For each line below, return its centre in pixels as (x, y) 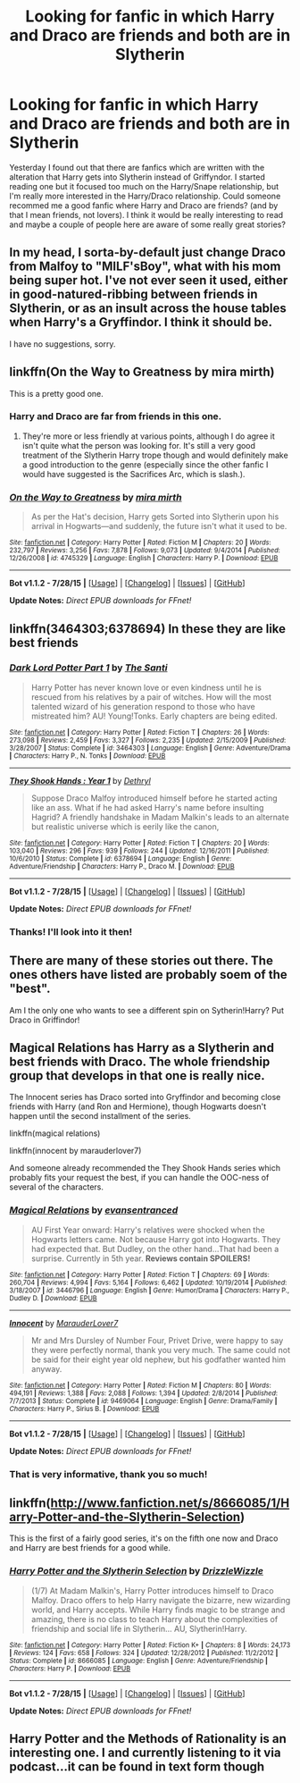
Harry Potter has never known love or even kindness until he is (146, 687)
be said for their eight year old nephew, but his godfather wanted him (158, 1359)
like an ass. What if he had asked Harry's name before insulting (147, 807)
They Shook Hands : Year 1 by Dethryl (80, 780)
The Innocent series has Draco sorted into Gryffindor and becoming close (145, 1098)
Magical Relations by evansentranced (94, 1210)
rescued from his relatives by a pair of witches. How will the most (151, 697)
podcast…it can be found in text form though (137, 1767)
